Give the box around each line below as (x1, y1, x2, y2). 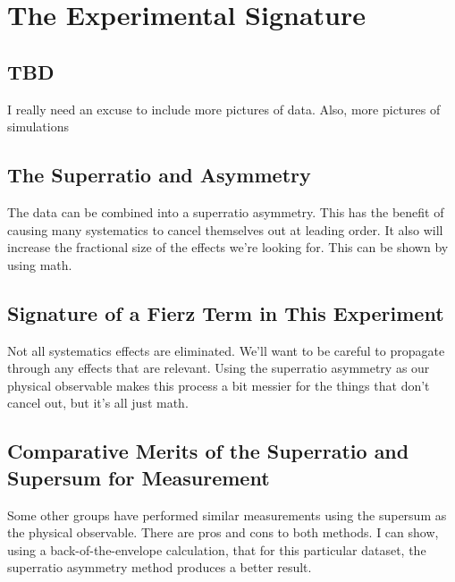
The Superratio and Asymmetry (7, 161, 311, 189)
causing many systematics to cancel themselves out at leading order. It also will (7, 220, 443, 239)
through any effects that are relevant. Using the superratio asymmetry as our (7, 358, 430, 377)
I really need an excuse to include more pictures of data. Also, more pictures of (7, 99, 441, 118)
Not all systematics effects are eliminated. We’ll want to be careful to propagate (7, 341, 445, 359)
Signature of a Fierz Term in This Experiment (7, 299, 444, 326)
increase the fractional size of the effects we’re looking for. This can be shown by (7, 238, 449, 257)
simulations (7, 117, 69, 136)
